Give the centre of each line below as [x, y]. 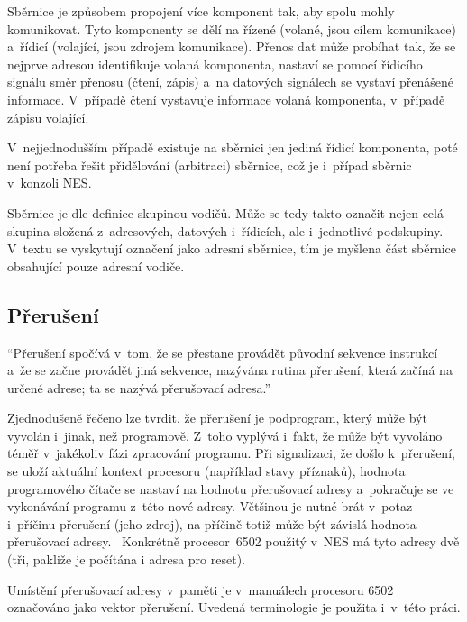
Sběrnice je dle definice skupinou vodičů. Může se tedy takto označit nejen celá [225, 212]
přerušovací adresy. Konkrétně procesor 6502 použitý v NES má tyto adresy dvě [233, 541]
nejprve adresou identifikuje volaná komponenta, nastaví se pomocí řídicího [215, 64]
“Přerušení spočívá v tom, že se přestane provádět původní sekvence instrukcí [223, 352]
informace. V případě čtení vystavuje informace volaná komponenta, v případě [226, 99]
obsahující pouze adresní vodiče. [96, 265]
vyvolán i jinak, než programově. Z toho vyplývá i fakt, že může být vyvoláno [225, 435]
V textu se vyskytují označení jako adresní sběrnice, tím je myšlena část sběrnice [232, 248]
